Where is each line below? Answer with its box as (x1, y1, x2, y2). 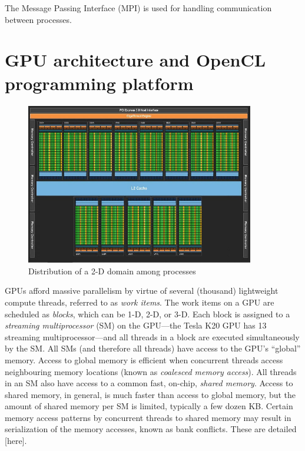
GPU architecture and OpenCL (5, 48, 266, 72)
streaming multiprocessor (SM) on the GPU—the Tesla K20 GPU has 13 (5, 319, 267, 331)
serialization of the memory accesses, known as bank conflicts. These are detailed (5, 423, 297, 435)
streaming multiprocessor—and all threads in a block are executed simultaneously (5, 330, 300, 343)
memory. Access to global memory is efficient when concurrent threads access (5, 353, 283, 366)
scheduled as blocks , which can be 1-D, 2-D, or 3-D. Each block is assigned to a (5, 307, 290, 320)
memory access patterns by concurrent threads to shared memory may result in (5, 411, 291, 423)
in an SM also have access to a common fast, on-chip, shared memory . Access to (5, 377, 293, 389)
